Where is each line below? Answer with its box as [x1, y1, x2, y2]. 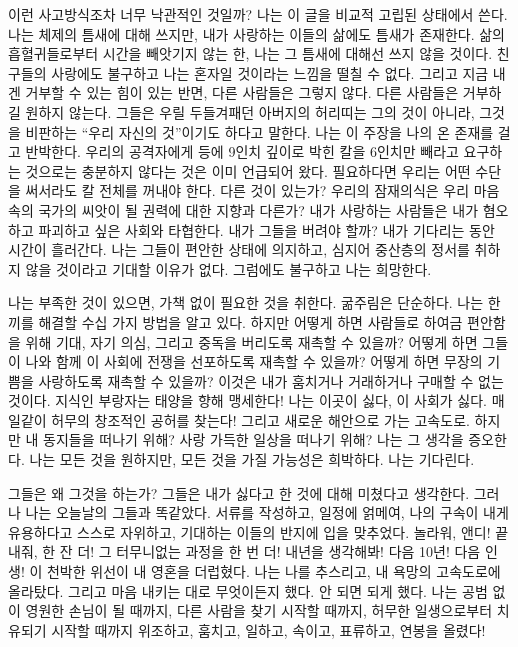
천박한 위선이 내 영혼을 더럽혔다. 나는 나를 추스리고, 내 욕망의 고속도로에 [46, 561, 501, 582]
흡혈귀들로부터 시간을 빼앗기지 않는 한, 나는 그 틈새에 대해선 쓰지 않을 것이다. [8, 43, 493, 64]
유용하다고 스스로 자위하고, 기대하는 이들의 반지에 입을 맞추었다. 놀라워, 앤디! [8, 521, 491, 542]
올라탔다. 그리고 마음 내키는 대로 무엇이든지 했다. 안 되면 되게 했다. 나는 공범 [8, 580, 488, 601]
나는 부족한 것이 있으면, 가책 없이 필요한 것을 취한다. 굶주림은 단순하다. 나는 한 [8, 292, 501, 313]
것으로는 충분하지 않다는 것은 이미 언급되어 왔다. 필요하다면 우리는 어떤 [25, 160, 471, 181]
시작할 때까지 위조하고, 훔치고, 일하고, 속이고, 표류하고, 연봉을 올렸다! [51, 619, 486, 640]
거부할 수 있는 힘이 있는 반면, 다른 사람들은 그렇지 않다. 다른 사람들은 [25, 82, 459, 103]
